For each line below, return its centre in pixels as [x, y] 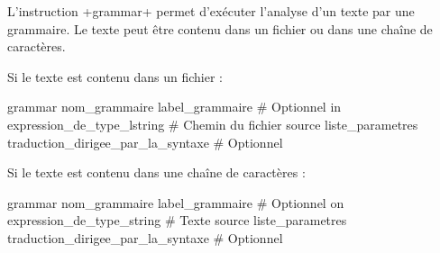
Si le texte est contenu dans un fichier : [115, 76]
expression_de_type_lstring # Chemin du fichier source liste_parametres [213, 124]
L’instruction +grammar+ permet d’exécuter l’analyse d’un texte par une [211, 11]
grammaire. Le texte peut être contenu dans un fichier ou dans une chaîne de [220, 28]
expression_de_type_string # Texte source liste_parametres [177, 220]
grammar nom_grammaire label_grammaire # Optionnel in [174, 107]
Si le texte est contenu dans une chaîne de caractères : [156, 172]
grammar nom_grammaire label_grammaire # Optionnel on [176, 202]
